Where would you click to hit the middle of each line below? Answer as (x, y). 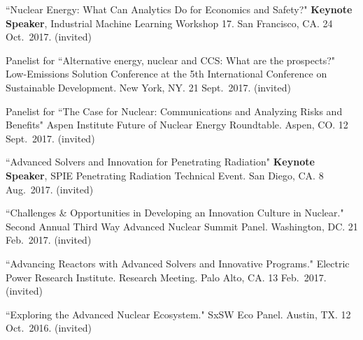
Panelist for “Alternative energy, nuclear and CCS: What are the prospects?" (171, 60)
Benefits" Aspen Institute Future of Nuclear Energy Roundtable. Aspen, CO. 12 (177, 125)
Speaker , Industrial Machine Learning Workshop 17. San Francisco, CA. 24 (169, 23)
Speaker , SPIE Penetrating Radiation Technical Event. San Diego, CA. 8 (165, 175)
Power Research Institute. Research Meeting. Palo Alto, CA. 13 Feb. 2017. (166, 277)
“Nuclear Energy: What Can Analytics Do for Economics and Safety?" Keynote (179, 9)
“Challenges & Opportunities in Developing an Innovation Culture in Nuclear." (175, 213)
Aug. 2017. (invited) (50, 189)
